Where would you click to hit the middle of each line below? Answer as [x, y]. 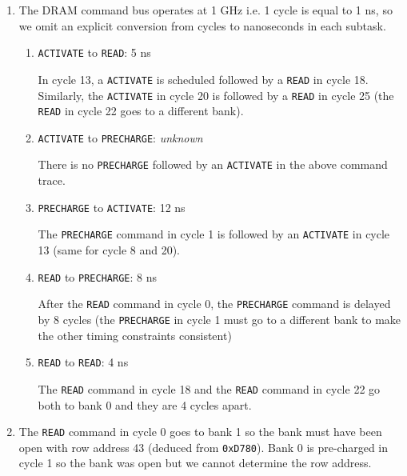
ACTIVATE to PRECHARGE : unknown [120, 137]
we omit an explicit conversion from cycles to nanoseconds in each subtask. [202, 25]
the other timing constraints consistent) [135, 335]
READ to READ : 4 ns [83, 362]
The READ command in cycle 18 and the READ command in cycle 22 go [209, 388]
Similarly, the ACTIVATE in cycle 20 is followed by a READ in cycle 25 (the [216, 95]
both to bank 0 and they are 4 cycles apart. [145, 404]
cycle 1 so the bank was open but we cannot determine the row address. [195, 463]
